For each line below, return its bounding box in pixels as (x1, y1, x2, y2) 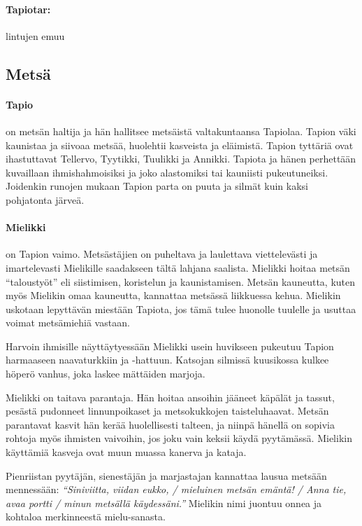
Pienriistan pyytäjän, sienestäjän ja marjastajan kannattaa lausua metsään (6, 468, 327, 483)
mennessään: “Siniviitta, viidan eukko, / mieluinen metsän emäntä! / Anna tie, (6, 482, 347, 497)
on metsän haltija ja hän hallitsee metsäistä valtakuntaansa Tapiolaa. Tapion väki (6, 123, 356, 138)
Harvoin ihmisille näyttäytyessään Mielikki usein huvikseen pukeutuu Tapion (6, 338, 334, 353)
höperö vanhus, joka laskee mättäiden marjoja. (6, 366, 205, 381)
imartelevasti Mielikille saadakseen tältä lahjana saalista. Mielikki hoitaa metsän (6, 260, 350, 275)
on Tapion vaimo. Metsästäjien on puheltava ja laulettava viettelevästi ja (6, 247, 318, 261)
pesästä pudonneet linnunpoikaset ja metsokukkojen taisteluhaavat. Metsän (6, 403, 329, 418)
